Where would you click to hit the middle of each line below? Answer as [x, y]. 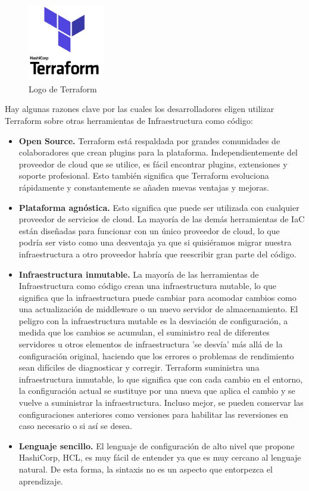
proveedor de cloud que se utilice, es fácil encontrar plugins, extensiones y [153, 164]
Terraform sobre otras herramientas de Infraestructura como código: [129, 120]
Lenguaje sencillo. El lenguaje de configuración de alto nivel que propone [157, 445]
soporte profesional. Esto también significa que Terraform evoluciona [144, 175]
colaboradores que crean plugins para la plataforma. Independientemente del [158, 152]
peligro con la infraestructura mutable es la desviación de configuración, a [153, 320]
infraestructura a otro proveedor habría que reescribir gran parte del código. [157, 254]
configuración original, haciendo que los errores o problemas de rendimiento [156, 355]
